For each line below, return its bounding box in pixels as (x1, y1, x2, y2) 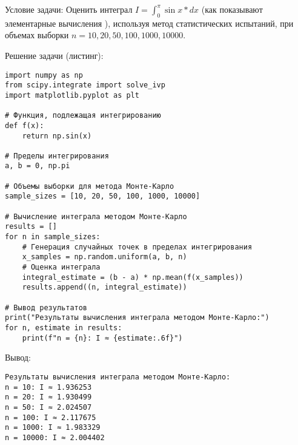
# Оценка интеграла (22, 263, 101, 272)
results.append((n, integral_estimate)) (22, 283, 187, 292)
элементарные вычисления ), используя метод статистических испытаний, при (5, 16, 294, 29)
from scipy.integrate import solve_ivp (5, 81, 165, 90)
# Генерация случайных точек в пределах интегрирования (22, 242, 253, 251)
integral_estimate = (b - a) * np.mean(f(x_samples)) (22, 273, 243, 282)
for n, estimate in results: (5, 323, 122, 332)
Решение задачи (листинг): (5, 49, 104, 61)
